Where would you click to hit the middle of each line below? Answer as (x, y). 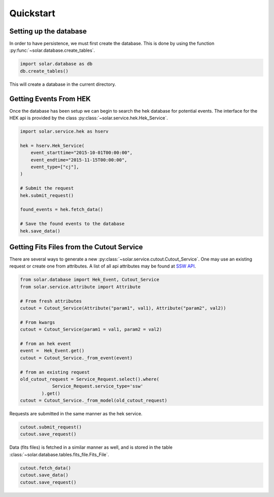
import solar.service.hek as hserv (64, 131)
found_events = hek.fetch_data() (62, 210)
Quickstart (32, 13)
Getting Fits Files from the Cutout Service (76, 247)
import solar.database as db (56, 64)
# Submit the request (47, 188)
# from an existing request (55, 372)
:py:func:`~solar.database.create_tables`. (52, 50)
